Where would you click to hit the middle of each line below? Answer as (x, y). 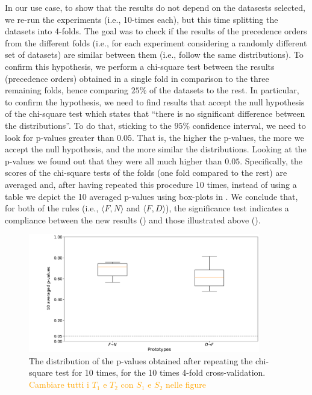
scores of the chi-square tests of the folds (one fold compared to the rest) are (146, 173)
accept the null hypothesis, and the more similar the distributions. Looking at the (156, 149)
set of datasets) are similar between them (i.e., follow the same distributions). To (154, 54)
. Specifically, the (271, 160)
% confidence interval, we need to (244, 125)
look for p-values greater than (60, 137)
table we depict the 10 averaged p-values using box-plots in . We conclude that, (151, 196)
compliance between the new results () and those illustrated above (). (133, 219)
